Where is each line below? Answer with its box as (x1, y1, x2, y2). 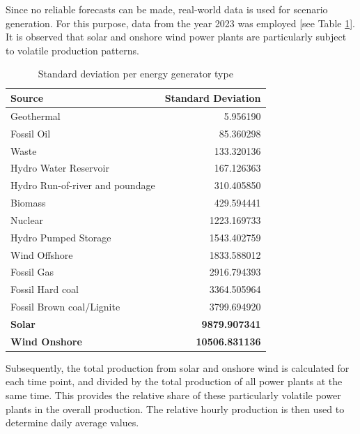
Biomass (10, 195, 46, 210)
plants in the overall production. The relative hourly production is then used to (6, 401, 345, 416)
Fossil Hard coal (10, 282, 79, 297)
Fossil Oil (10, 126, 51, 140)
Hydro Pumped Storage (10, 230, 111, 244)
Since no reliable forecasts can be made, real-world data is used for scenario (6, 2, 328, 16)
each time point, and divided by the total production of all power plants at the (6, 374, 343, 389)
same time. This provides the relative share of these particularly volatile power (6, 388, 341, 403)
